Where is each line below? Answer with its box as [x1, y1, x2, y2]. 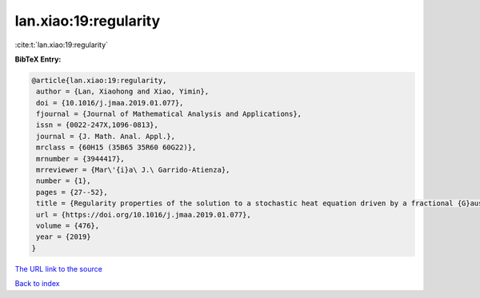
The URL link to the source [14, 264, 103, 273]
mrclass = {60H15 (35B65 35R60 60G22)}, [36, 143, 197, 152]
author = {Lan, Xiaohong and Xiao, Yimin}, [36, 87, 210, 96]
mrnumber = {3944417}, [36, 154, 126, 163]
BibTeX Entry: [14, 54, 62, 64]
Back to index [14, 279, 60, 288]
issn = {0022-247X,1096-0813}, [36, 121, 159, 129]
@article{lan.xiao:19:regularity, [31, 76, 167, 85]
